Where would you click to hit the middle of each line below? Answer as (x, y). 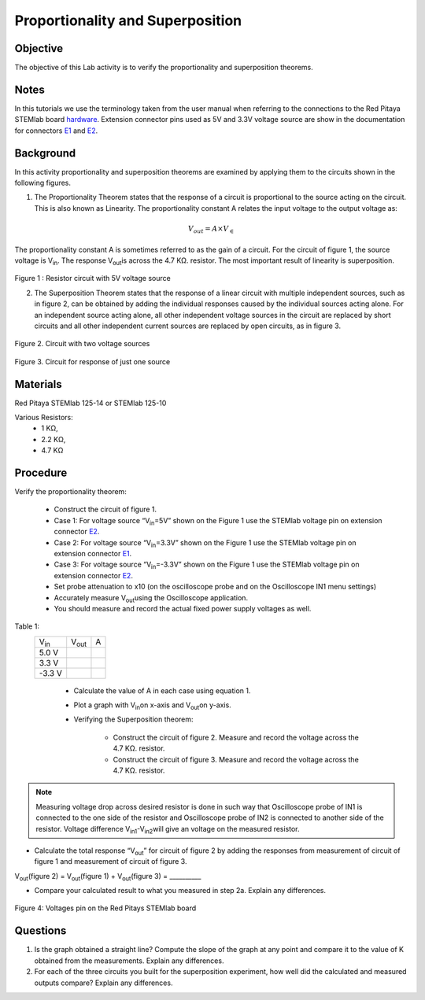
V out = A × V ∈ (211, 230)
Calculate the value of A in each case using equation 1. (162, 690)
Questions (41, 931)
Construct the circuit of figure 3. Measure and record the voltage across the (236, 759)
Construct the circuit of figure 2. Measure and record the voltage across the (236, 737)
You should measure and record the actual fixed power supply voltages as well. (183, 608)
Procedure (41, 472)
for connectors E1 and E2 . (56, 131)
